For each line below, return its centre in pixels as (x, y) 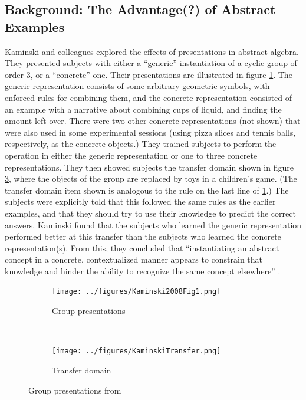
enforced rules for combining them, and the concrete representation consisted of (149, 97)
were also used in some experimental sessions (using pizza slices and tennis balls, (150, 132)
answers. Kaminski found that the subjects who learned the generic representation (153, 224)
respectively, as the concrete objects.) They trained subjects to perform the (141, 144)
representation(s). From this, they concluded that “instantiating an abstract (142, 247)
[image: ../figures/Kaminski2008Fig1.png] (136, 292)
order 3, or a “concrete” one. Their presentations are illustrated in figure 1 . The (149, 74)
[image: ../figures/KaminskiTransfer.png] (136, 351)
